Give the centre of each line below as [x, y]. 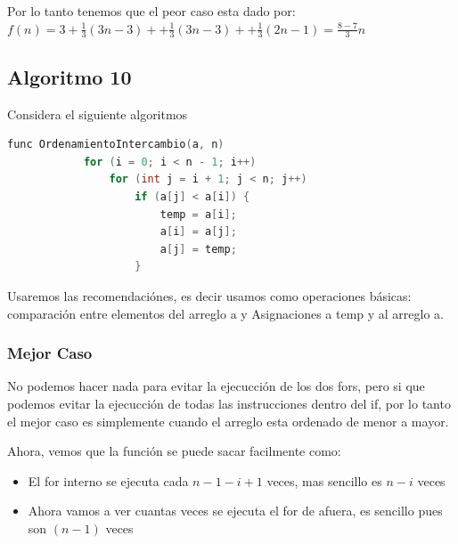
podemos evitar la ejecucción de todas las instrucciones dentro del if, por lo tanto [229, 403]
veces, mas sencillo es [324, 480]
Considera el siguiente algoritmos [98, 114]
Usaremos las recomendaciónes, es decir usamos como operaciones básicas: [209, 295]
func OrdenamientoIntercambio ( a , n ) [116, 145]
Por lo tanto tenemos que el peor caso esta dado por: [151, 11]
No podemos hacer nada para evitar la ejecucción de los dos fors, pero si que [216, 386]
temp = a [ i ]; [198, 214]
